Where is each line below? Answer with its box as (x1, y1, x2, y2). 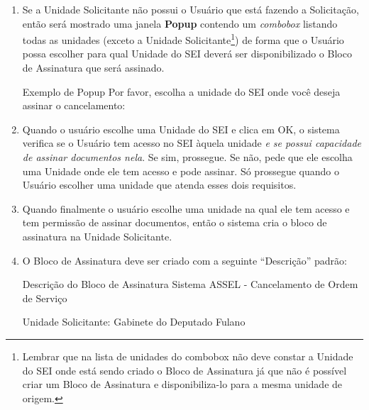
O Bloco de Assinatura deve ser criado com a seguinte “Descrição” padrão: (22, 253, 347, 267)
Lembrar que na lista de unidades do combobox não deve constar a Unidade (22, 348, 353, 363)
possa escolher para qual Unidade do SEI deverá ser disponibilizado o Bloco (22, 46, 352, 61)
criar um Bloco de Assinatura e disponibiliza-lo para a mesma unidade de (22, 377, 343, 392)
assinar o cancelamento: (22, 98, 126, 113)
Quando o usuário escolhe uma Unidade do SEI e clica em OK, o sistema (22, 121, 340, 136)
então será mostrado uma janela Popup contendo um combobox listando (22, 16, 338, 31)
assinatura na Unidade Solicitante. (22, 228, 172, 243)
